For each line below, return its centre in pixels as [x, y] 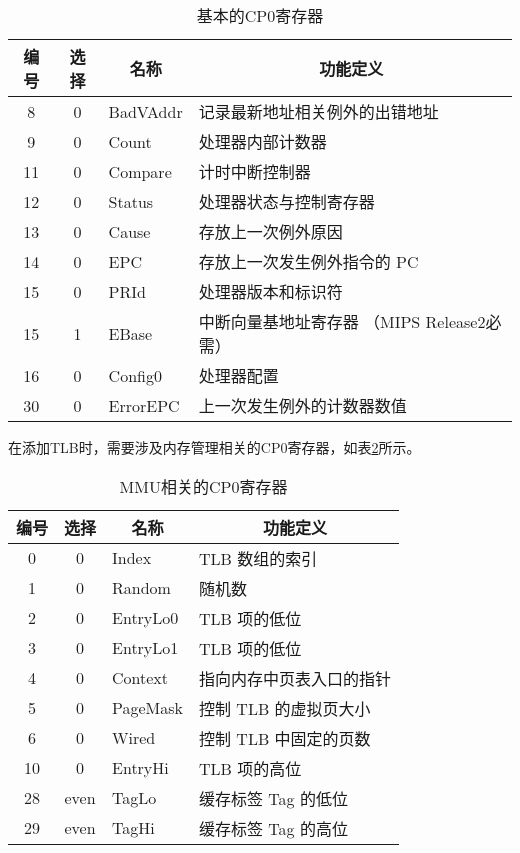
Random [141, 588]
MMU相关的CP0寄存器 [203, 486]
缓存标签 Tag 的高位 [273, 828]
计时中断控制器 [254, 171]
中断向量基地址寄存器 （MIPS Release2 [342, 321]
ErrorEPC [144, 405]
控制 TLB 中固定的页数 [285, 738]
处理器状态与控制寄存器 [286, 201]
